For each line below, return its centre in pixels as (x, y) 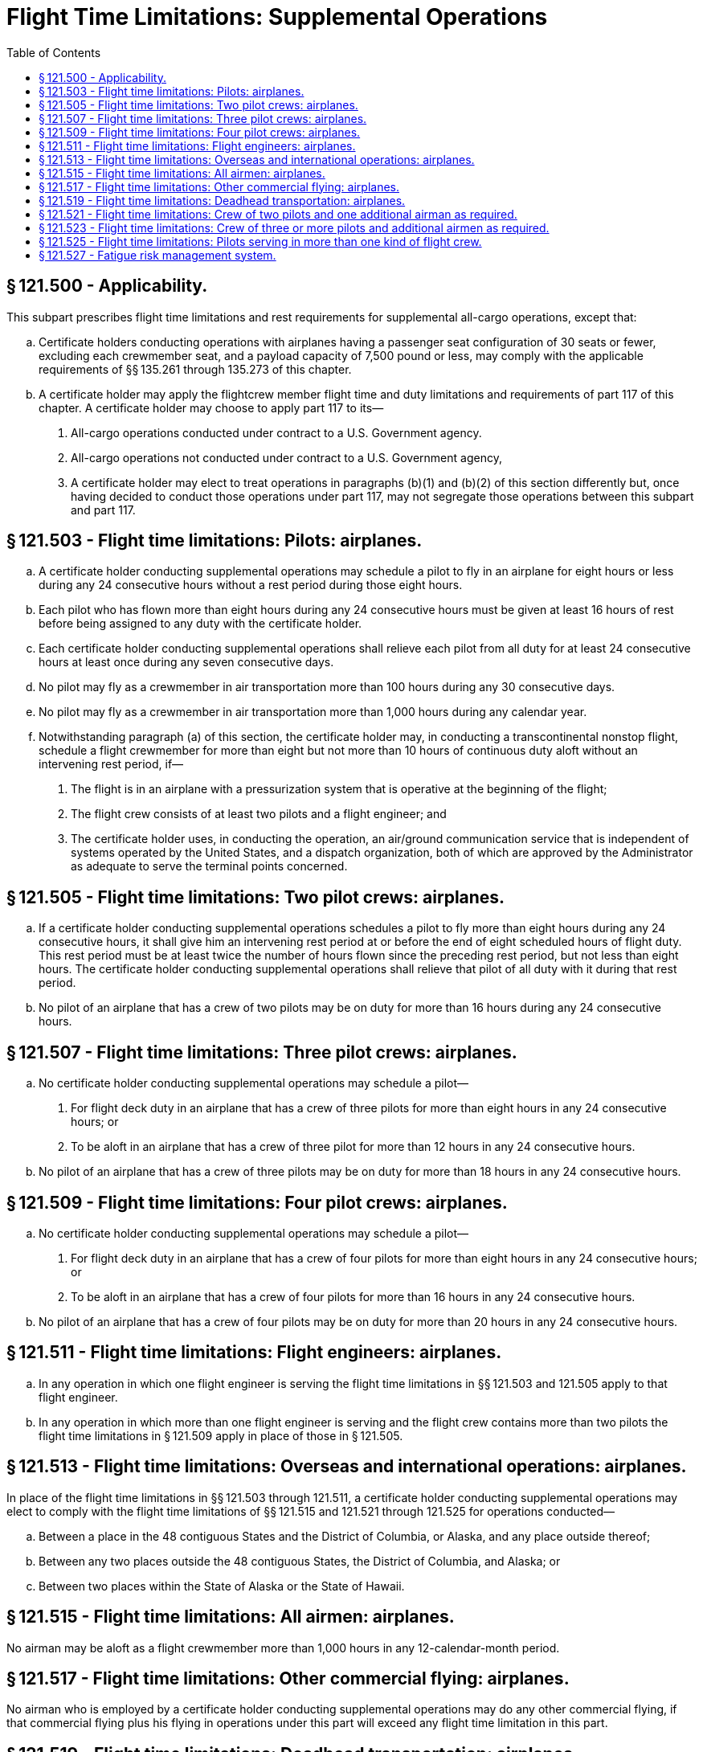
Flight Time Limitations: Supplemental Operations (277, 17)
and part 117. (103, 510)
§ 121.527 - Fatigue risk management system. (157, 255)
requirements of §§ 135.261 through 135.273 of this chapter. (195, 369)
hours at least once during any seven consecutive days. (186, 662)
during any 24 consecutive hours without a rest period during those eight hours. (251, 585)
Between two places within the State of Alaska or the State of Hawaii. (222, 1586)
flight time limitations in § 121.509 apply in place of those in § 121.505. (221, 1435)
